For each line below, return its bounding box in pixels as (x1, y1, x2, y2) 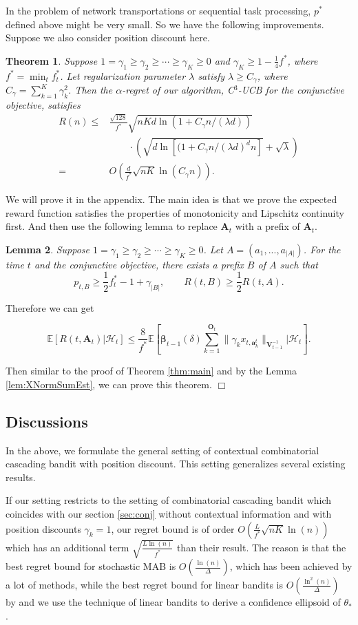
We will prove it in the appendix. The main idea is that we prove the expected (6, 192, 337, 206)
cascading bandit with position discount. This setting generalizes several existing (6, 456, 346, 471)
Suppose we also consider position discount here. (6, 30, 210, 45)
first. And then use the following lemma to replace (6, 219, 218, 233)
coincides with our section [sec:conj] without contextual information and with (6, 507, 332, 520)
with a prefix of (235, 219, 300, 233)
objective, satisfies (6, 97, 81, 112)
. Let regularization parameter (60, 68, 186, 83)
